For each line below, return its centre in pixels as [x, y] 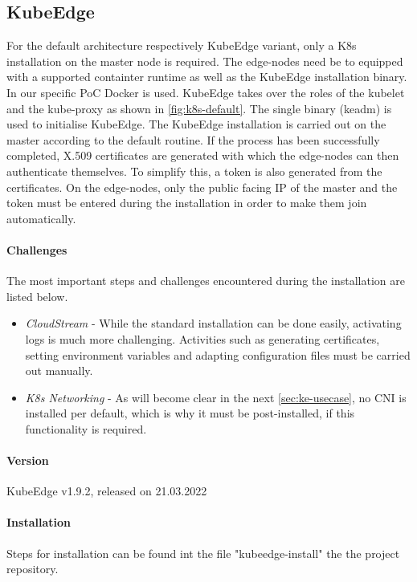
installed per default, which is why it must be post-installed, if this [190, 413]
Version [28, 460]
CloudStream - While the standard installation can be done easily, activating [213, 323]
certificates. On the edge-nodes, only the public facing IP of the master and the [202, 187]
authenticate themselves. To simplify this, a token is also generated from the [194, 171]
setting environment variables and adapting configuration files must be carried [218, 354]
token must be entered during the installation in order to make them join [187, 203]
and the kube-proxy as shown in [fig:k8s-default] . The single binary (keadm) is [199, 108]
